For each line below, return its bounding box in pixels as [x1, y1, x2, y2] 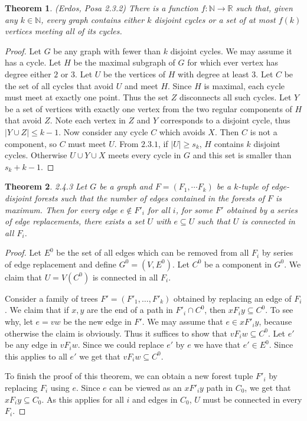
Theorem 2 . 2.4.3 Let [5, 180, 87, 192]
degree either [5, 67, 51, 80]
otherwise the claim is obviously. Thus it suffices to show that [5, 327, 227, 339]
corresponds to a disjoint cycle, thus [160, 114, 290, 126]
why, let [5, 315, 33, 328]
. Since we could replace [77, 338, 164, 351]
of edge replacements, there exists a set [5, 215, 145, 227]
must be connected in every [203, 393, 302, 405]
